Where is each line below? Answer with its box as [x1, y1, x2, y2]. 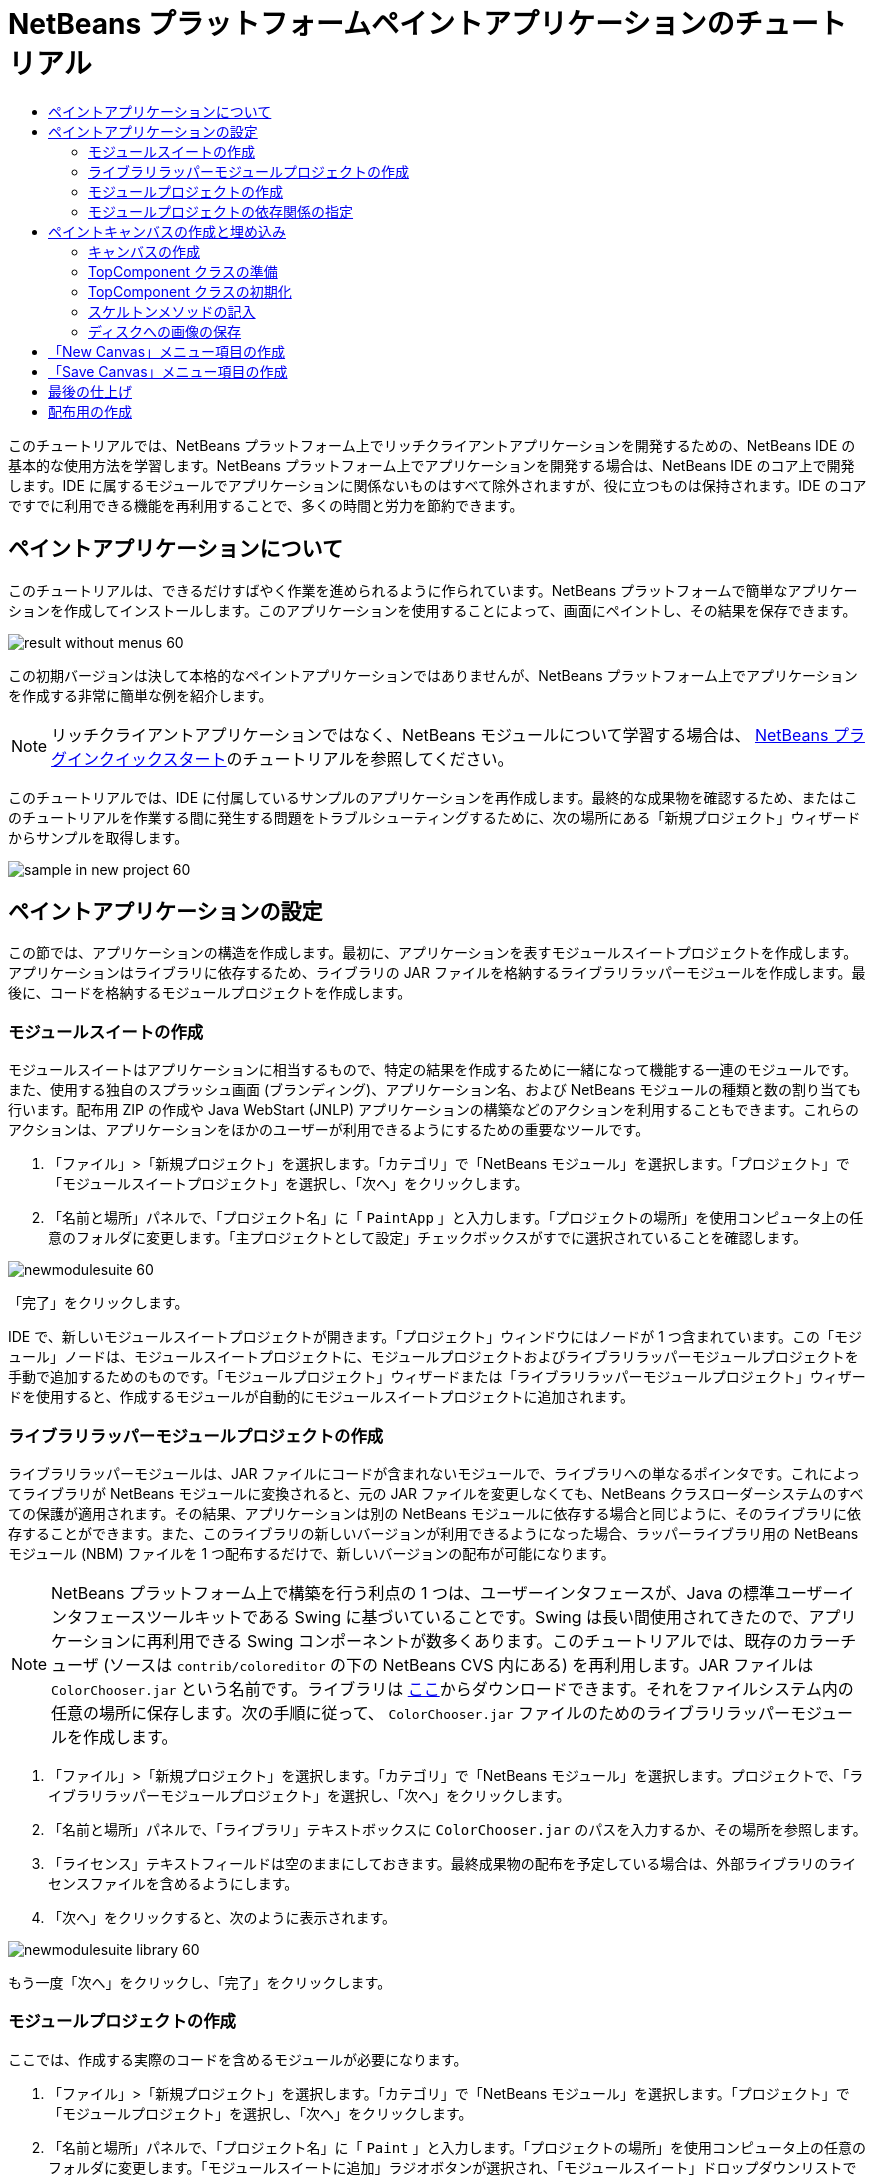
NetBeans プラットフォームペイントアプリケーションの [8, 7, 735, 41]
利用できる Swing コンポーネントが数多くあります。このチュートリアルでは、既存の [162, 1630, 793, 1651]
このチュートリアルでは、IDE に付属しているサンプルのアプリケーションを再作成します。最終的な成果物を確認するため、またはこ [8, 788, 858, 806]
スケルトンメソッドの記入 [88, 302, 256, 320]
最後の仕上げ [48, 382, 132, 400]
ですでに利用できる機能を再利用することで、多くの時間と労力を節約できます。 [8, 496, 524, 514]
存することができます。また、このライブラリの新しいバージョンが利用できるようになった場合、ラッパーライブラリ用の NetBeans [8, 1524, 859, 1542]
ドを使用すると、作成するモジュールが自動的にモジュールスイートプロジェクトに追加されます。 [8, 1388, 635, 1406]
